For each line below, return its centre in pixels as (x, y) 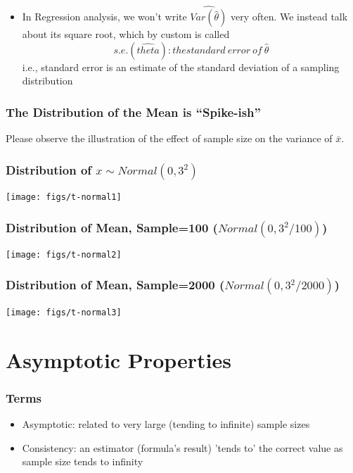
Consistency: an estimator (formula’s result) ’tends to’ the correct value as (182, 447)
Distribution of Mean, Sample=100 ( (112, 227)
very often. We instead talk (289, 17)
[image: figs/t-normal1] (64, 197)
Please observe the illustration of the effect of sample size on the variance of (169, 138)
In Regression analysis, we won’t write (104, 17)
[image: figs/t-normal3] (64, 312)
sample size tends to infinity (83, 461)
